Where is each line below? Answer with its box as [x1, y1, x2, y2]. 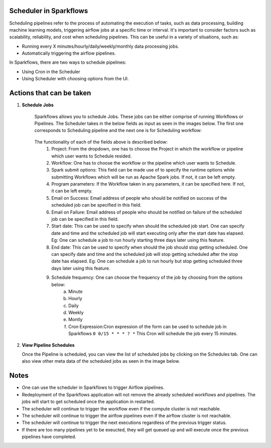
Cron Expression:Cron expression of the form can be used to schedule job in [68, 324, 227, 330]
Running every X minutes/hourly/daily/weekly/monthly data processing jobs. [22, 43, 179, 49]
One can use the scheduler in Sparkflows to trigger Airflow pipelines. [22, 384, 165, 391]
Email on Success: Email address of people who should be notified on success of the [51, 195, 227, 201]
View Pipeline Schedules [22, 342, 75, 348]
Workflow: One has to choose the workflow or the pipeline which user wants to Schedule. [51, 160, 237, 166]
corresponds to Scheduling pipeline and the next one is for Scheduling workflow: [34, 127, 202, 133]
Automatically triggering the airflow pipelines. [22, 50, 116, 56]
